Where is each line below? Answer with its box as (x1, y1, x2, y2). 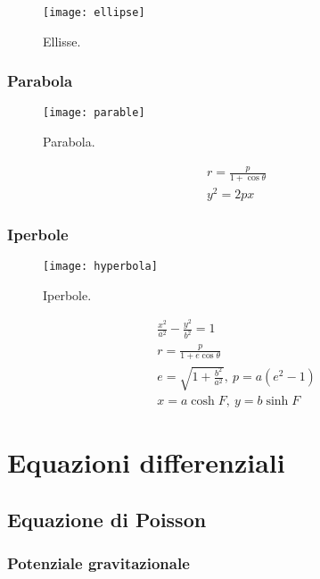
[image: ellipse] (43, 6, 145, 19)
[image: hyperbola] (43, 260, 158, 273)
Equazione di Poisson (7, 505, 207, 533)
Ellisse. (43, 31, 81, 50)
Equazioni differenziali (7, 444, 285, 481)
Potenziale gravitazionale (7, 552, 190, 575)
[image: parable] (43, 106, 145, 120)
